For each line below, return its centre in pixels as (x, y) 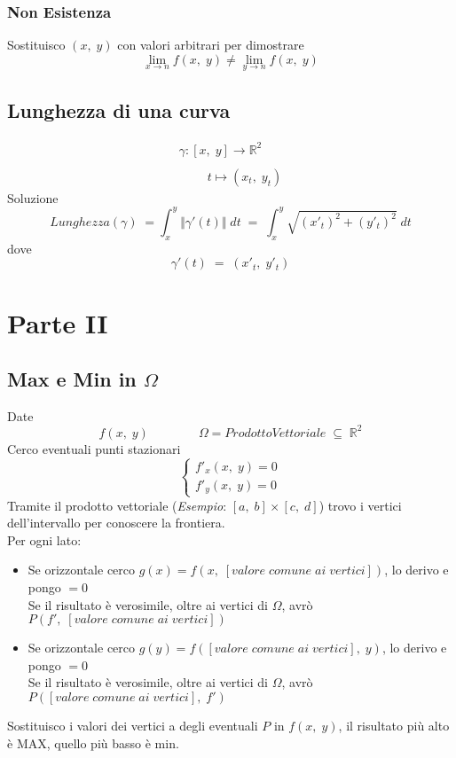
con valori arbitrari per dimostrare (211, 45)
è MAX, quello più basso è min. (93, 742)
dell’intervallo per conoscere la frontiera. (116, 523)
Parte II (58, 322)
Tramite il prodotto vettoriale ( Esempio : (117, 505)
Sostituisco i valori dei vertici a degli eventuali (133, 725)
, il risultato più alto (394, 725)
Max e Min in (72, 379)
